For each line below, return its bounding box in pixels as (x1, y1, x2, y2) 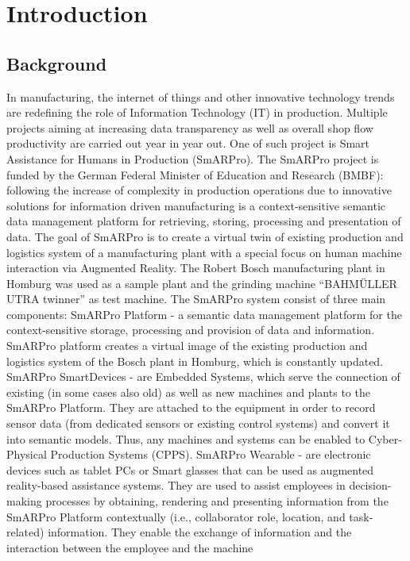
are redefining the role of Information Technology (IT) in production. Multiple (6, 104, 388, 121)
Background (6, 51, 107, 75)
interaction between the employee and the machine (6, 539, 253, 555)
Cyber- (368, 430, 402, 447)
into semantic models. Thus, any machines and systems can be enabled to (6, 430, 366, 447)
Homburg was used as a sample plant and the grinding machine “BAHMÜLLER (6, 275, 397, 291)
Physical (6, 446, 47, 463)
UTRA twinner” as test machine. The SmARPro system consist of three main (6, 290, 386, 307)
